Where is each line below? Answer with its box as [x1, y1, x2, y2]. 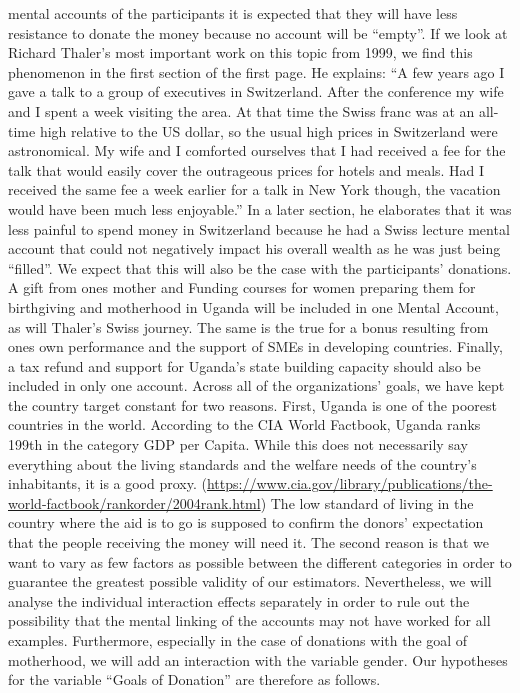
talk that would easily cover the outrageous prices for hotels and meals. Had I [8, 159, 485, 180]
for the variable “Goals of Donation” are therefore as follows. [8, 669, 381, 690]
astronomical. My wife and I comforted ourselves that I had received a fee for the [8, 140, 506, 161]
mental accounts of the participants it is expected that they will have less [8, 3, 458, 23]
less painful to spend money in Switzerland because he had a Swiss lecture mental [8, 218, 510, 239]
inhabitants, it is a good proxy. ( [8, 473, 207, 494]
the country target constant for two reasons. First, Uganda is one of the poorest [8, 394, 497, 415]
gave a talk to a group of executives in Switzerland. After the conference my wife [8, 81, 504, 102]
